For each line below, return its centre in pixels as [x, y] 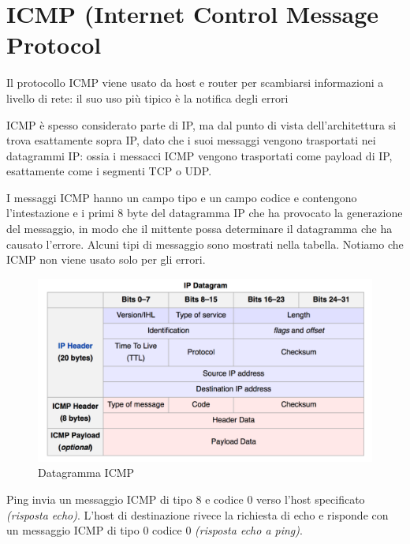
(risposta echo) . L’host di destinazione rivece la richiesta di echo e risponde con [198, 514]
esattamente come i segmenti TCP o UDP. [109, 171]
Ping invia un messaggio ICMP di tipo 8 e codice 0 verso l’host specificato [186, 499]
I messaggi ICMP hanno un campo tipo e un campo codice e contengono [182, 197]
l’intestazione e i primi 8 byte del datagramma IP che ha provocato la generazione [205, 213]
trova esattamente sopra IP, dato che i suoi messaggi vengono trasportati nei [191, 140]
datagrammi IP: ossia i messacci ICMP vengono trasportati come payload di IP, [199, 155]
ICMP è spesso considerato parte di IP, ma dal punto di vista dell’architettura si [201, 124]
